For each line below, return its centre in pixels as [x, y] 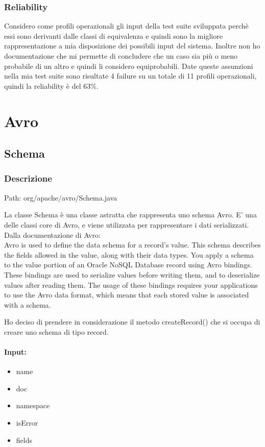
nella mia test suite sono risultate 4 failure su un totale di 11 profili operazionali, [130, 76]
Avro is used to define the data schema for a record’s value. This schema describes [132, 245]
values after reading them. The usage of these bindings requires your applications [131, 284]
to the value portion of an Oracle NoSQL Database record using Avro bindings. [128, 265]
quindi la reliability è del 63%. [51, 85]
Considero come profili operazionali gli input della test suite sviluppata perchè [126, 26]
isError [27, 423]
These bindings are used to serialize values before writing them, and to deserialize [132, 274]
